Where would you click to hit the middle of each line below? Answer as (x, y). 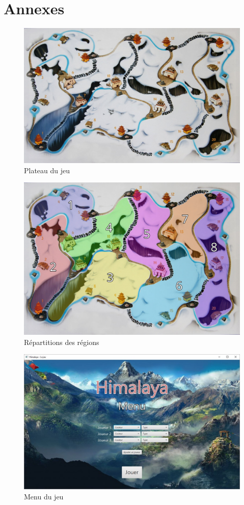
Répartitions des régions (62, 342)
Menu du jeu (44, 497)
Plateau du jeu (47, 170)
